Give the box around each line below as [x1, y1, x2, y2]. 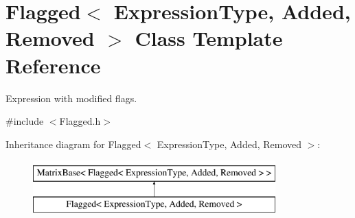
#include [5, 114, 44, 128]
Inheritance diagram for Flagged [5, 136, 141, 151]
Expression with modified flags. [5, 90, 137, 105]
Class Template [135, 24, 283, 52]
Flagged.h [59, 114, 101, 128]
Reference [5, 51, 101, 79]
